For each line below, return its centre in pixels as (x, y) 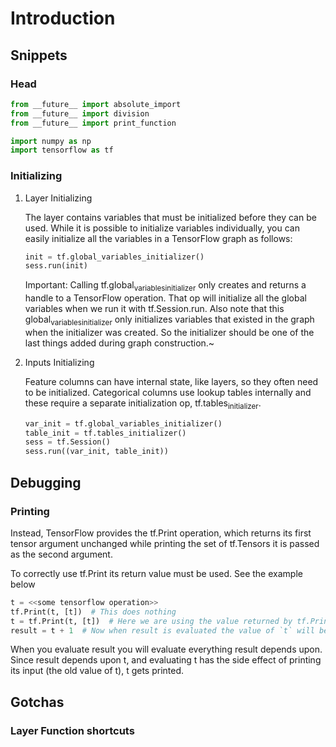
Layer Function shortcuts (72, 730)
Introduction (63, 18)
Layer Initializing (58, 198)
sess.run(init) (56, 266)
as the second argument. (61, 554)
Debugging (46, 482)
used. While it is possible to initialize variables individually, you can (162, 228)
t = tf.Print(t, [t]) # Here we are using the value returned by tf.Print (171, 621)
